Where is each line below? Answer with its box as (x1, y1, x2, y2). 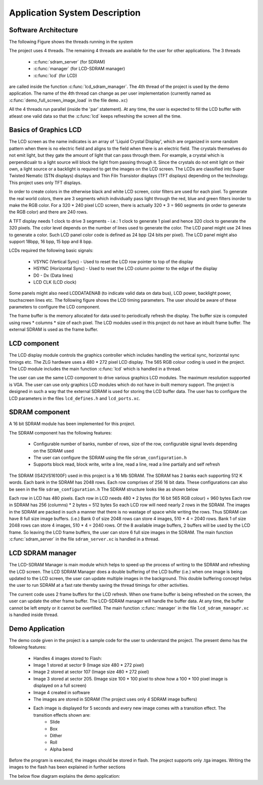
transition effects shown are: (33, 712, 91, 718)
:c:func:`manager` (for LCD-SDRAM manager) (33, 66, 125, 72)
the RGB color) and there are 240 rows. (9, 209, 88, 215)
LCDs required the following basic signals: (9, 248, 94, 253)
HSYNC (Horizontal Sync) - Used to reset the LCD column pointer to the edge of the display (33, 266, 218, 271)
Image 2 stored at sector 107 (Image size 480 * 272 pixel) (33, 669, 150, 675)
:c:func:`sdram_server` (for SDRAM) (33, 59, 106, 64)
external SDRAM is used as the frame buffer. (9, 327, 98, 332)
